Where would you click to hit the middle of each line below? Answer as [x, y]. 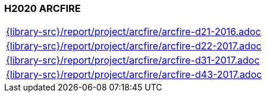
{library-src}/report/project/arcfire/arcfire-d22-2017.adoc [134, 46]
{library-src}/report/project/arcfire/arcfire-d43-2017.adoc [134, 75]
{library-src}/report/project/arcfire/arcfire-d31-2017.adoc [133, 60]
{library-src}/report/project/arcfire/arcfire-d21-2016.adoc [133, 32]
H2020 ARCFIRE [43, 8]
